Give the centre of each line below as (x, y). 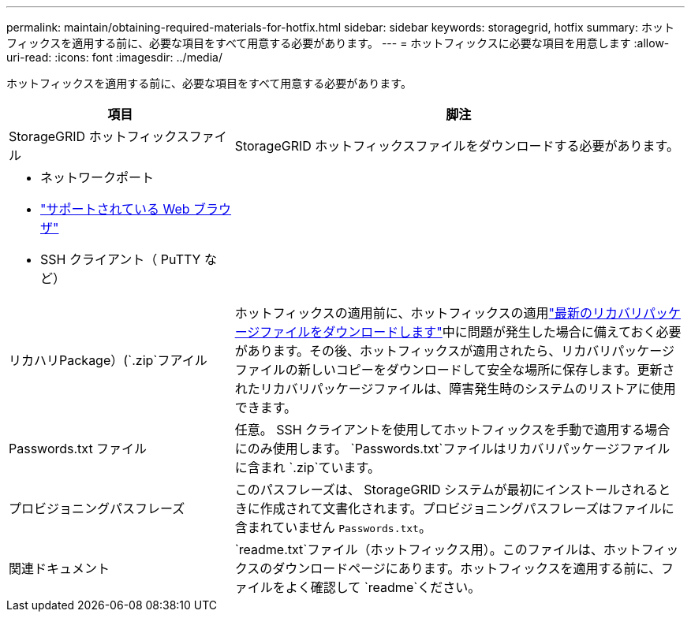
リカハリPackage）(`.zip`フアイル (108, 360)
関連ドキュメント (60, 568)
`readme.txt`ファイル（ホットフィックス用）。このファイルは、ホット (438, 549)
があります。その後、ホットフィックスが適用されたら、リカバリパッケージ (454, 351)
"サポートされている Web (115, 209)
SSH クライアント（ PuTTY (121, 259)
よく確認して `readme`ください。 (383, 587)
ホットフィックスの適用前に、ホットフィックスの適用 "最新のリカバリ (439, 313)
